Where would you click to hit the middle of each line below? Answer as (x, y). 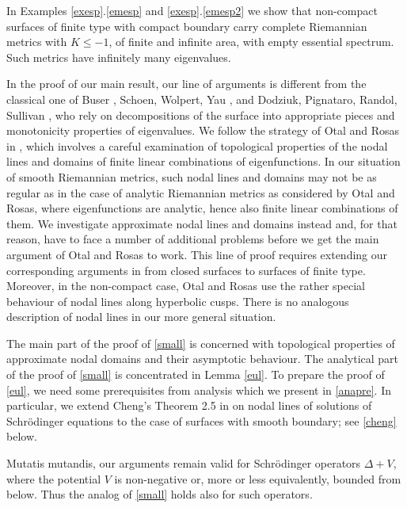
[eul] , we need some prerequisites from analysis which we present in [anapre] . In (199, 390)
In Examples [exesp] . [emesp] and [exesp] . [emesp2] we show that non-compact (192, 10)
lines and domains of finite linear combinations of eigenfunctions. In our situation (203, 161)
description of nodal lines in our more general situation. (141, 317)
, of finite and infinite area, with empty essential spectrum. (251, 42)
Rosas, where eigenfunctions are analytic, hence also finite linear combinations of (202, 208)
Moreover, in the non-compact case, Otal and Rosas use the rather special (186, 286)
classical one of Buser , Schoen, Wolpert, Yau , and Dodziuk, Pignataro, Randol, (202, 99)
